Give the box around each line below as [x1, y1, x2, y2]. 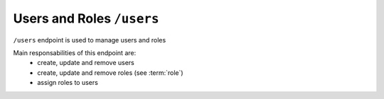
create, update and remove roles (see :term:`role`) [37, 68, 184, 77]
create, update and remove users [37, 59, 135, 67]
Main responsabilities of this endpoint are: [13, 48, 137, 57]
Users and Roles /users [13, 11, 159, 26]
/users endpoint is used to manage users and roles [13, 35, 166, 44]
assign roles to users [37, 78, 99, 87]
